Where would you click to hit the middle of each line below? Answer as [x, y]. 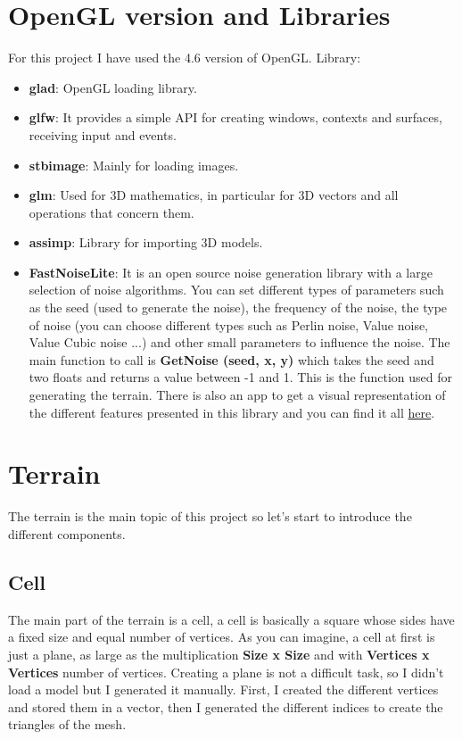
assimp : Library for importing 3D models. [146, 242]
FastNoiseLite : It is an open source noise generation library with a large [231, 272]
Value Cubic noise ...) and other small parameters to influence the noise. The [239, 342]
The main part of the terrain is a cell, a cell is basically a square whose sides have [231, 619]
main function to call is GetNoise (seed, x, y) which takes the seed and [231, 359]
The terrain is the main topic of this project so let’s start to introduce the [210, 516]
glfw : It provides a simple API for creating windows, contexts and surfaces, [235, 117]
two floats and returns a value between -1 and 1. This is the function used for [240, 377]
